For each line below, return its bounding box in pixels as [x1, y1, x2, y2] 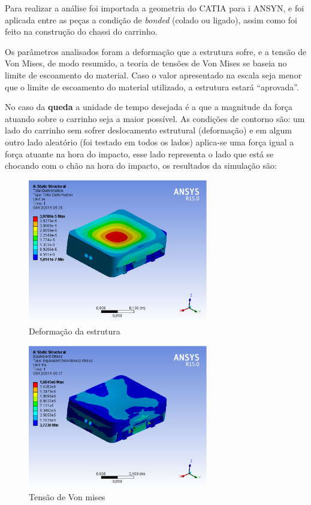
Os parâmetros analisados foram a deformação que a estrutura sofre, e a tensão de [5, 45, 307, 57]
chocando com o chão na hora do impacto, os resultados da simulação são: [5, 159, 277, 172]
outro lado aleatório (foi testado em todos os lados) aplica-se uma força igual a [5, 135, 294, 148]
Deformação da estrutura [29, 325, 120, 337]
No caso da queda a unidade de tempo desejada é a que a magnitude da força [5, 101, 293, 113]
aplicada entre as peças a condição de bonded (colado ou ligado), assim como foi [5, 13, 297, 26]
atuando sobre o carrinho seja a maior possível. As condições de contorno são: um [5, 112, 305, 124]
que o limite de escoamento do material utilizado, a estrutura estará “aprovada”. [5, 80, 299, 93]
